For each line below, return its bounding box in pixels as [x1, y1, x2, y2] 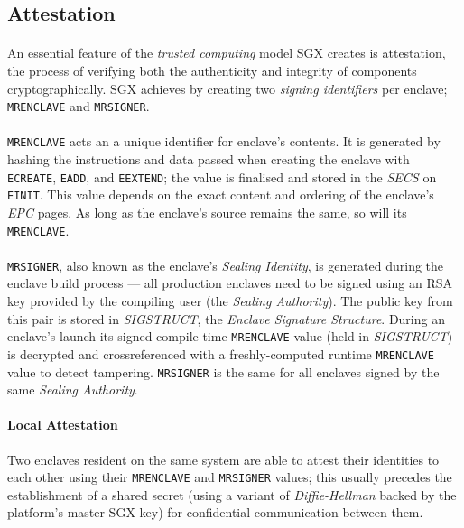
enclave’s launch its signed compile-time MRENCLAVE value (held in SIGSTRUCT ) [7, 327, 453, 346]
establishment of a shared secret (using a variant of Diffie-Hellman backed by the [7, 485, 457, 504]
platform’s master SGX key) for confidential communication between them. [7, 503, 423, 522]
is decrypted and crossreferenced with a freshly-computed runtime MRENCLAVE [7, 344, 434, 363]
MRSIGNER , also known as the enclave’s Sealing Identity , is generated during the [7, 255, 444, 274]
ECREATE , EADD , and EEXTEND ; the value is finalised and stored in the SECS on [7, 167, 437, 186]
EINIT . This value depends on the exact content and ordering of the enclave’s [7, 185, 434, 204]
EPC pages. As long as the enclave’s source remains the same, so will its [7, 202, 407, 221]
